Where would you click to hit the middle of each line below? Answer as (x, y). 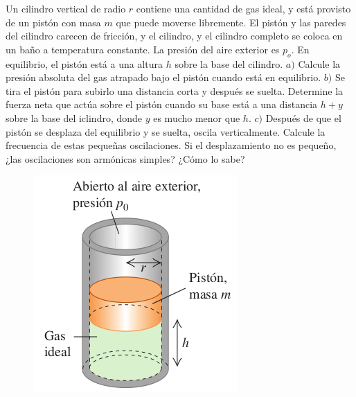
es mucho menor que (197, 117)
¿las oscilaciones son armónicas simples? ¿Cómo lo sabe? (125, 158)
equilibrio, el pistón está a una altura (84, 63)
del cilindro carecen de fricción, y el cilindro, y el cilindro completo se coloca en (174, 36)
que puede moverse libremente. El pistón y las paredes (231, 22)
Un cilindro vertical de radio (66, 8)
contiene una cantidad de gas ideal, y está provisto (243, 8)
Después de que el (303, 117)
